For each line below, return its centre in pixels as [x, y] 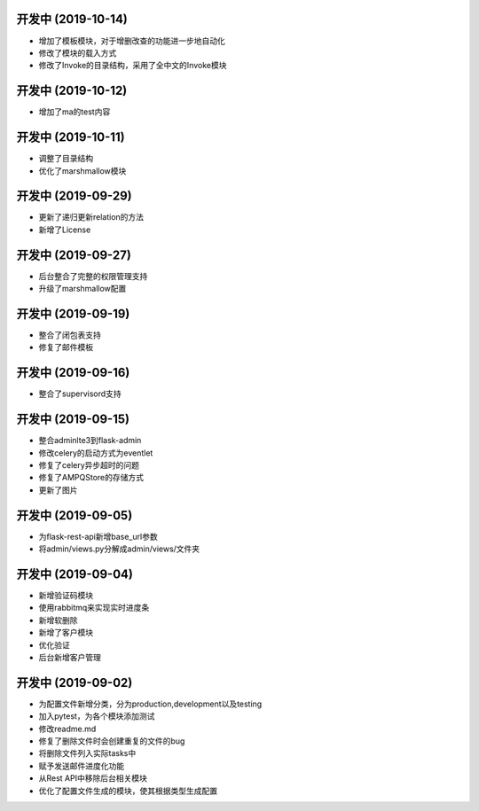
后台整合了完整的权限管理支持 [93, 276]
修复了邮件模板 [66, 347]
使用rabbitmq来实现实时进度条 [94, 608]
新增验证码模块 [66, 595]
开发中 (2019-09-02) [75, 682]
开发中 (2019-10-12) [72, 91]
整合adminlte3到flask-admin [90, 441]
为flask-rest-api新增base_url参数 [98, 536]
